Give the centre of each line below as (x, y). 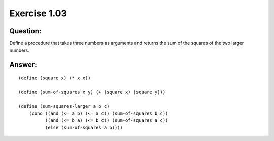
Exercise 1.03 (38, 13)
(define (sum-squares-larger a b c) (64, 106)
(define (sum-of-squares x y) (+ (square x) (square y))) (92, 92)
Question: (25, 31)
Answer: (23, 65)
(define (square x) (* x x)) (55, 78)
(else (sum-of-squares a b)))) (84, 127)
